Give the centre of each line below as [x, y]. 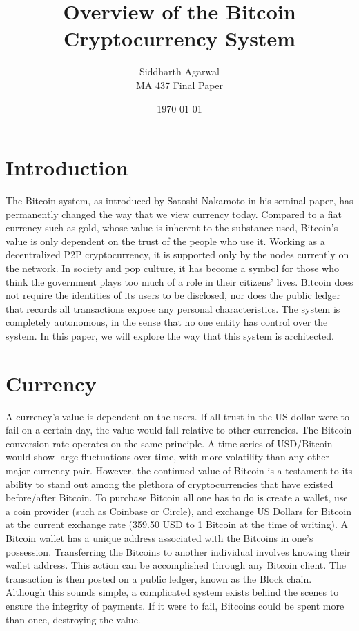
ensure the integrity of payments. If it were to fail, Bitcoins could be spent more [175, 605]
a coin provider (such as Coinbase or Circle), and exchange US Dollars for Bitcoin [179, 511]
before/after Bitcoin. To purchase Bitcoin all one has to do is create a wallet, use [177, 497]
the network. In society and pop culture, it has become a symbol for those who [173, 268]
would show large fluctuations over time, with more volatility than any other [167, 457]
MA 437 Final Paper [179, 85]
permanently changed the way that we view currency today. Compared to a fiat [174, 214]
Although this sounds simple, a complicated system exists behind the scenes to [172, 592]
